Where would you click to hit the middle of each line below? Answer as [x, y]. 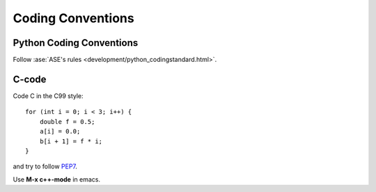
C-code [30, 79]
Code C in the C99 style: [48, 96]
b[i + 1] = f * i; [71, 141]
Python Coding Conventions [76, 43]
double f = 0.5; [67, 121]
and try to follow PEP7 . [45, 166]
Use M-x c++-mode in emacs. [57, 179]
